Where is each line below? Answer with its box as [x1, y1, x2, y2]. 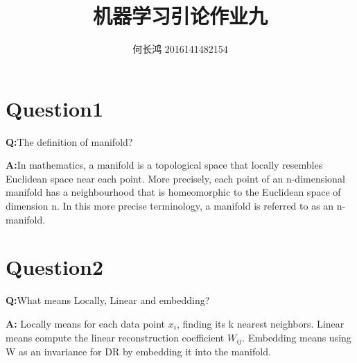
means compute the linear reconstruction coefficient [6, 330, 225, 344]
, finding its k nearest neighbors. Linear [176, 316, 345, 330]
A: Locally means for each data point [6, 316, 166, 330]
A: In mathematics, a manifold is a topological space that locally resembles [6, 158, 323, 172]
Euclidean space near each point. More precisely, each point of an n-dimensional [6, 171, 345, 185]
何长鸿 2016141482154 [132, 42, 228, 56]
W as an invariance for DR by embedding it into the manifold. [6, 344, 271, 358]
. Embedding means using [242, 330, 351, 344]
